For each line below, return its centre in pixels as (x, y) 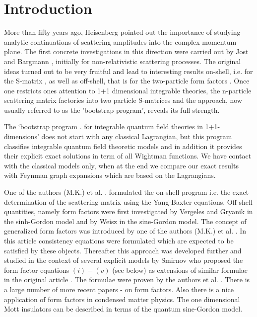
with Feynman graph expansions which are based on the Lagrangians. (110, 175)
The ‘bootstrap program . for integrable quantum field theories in (103, 126)
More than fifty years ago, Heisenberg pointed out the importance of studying (122, 32)
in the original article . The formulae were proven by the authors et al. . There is (127, 279)
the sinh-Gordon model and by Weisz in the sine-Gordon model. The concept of (125, 221)
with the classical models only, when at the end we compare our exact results (121, 165)
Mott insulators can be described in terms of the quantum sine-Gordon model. (123, 309)
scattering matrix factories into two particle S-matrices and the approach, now (123, 100)
